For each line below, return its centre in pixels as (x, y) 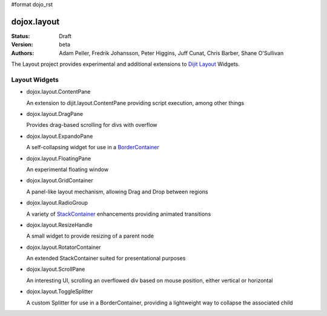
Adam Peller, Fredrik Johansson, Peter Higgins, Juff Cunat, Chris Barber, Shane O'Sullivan (171, 53)
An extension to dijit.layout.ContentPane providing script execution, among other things (135, 103)
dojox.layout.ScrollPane (56, 269)
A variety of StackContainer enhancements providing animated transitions (119, 214)
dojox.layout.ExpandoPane (60, 136)
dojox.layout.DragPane (55, 114)
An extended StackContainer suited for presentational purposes (106, 258)
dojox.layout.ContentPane (58, 92)
